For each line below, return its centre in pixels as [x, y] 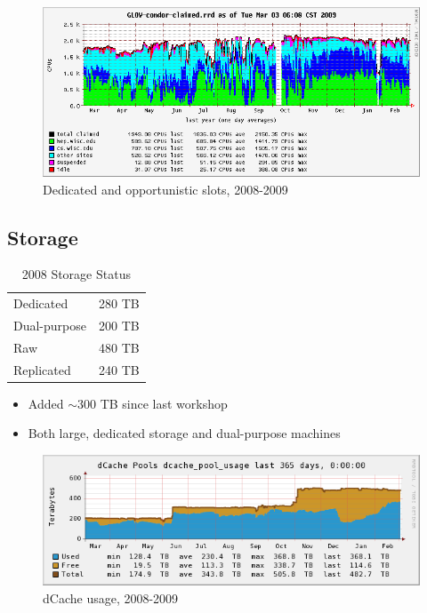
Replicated [42, 369]
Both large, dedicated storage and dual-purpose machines [184, 433]
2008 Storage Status [76, 274]
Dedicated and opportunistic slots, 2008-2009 [165, 189]
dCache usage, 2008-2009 [111, 597]
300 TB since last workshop [152, 403]
